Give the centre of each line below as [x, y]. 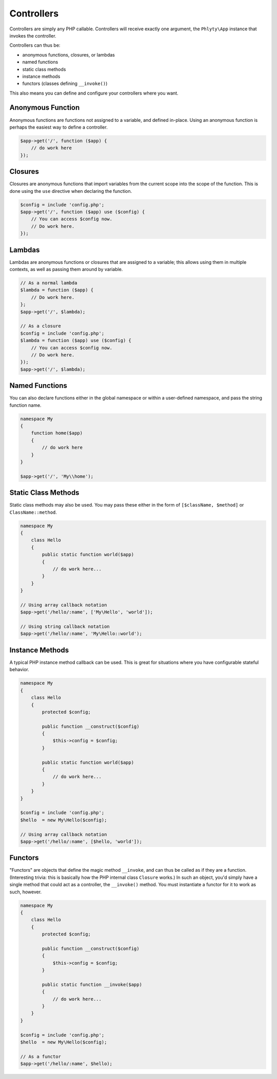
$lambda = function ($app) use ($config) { [76, 340]
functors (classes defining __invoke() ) [65, 84]
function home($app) [57, 433]
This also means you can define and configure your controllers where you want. [94, 93]
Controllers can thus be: [35, 45]
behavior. [19, 670]
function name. [25, 405]
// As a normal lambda [49, 283]
